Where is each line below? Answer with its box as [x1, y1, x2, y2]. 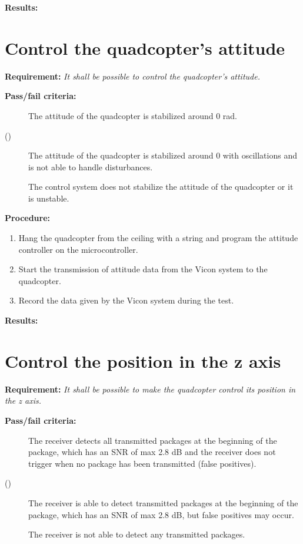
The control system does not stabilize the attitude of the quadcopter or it [28, 180, 294, 193]
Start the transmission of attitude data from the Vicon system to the [18, 263, 268, 275]
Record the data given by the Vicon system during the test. [18, 294, 234, 306]
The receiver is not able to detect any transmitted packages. [28, 528, 245, 540]
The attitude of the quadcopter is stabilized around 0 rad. [28, 109, 237, 121]
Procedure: [5, 212, 51, 224]
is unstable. [28, 192, 69, 204]
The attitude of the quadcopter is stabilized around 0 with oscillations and [28, 149, 297, 161]
